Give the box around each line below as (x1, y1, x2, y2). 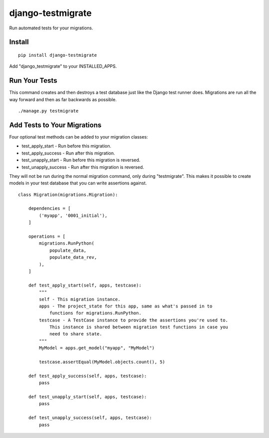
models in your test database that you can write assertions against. (9, 180, 147, 186)
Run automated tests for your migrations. (9, 25, 93, 31)
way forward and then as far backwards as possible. (9, 96, 117, 102)
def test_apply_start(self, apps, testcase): (28, 282, 142, 288)
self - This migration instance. (39, 296, 121, 302)
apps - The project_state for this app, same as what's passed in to (39, 303, 213, 309)
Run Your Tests (9, 76, 57, 85)
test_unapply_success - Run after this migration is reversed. (21, 164, 144, 170)
